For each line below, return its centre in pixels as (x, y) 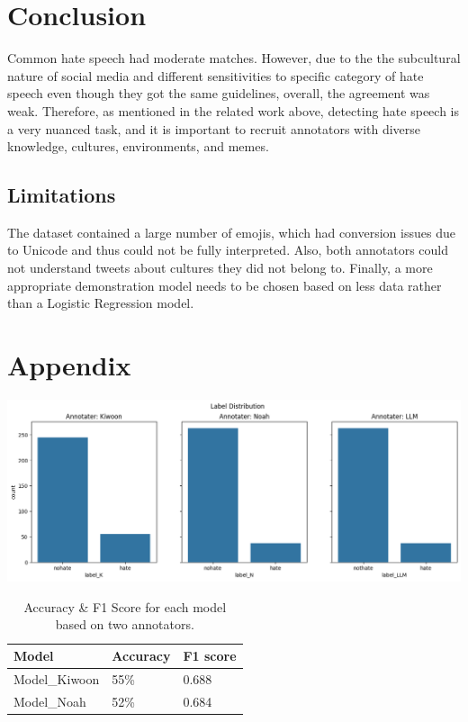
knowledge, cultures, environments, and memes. (138, 146)
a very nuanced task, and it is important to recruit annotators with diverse (214, 128)
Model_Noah (50, 701)
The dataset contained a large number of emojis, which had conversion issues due (231, 232)
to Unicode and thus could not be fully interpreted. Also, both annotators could (228, 250)
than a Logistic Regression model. (101, 303)
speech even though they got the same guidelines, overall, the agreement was (219, 93)
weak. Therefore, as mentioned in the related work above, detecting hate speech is (233, 110)
